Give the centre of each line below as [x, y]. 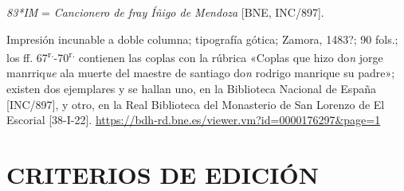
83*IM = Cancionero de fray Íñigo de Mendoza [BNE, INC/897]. [165, 12]
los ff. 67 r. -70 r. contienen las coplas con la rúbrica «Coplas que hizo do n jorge [195, 56]
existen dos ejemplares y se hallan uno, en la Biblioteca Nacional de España [191, 89]
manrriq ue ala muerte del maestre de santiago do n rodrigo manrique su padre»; [201, 73]
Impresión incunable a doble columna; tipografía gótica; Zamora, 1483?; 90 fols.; [202, 39]
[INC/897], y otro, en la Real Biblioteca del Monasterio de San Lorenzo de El [196, 104]
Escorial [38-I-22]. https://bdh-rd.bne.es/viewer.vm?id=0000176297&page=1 [194, 120]
